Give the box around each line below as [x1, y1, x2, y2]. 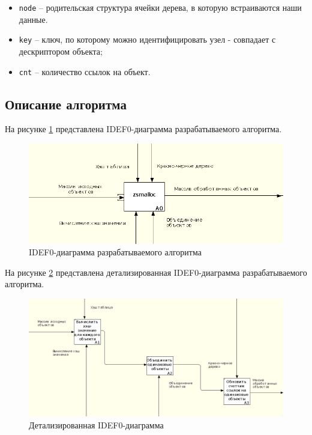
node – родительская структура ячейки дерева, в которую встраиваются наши [19, 1, 302, 13]
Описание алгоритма [5, 94, 127, 113]
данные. [19, 13, 48, 25]
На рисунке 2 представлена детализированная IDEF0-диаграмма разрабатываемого [5, 266, 307, 278]
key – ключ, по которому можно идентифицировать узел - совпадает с [19, 33, 276, 46]
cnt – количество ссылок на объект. [19, 65, 151, 78]
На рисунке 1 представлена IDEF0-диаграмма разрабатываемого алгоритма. [5, 123, 282, 135]
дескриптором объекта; [19, 44, 103, 57]
